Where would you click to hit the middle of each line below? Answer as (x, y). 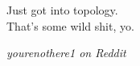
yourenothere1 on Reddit (66, 53)
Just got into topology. (62, 10)
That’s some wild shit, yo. (70, 25)
